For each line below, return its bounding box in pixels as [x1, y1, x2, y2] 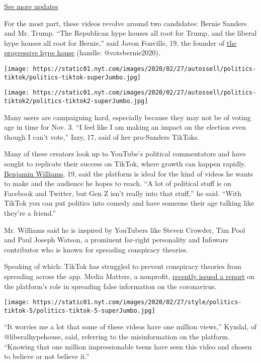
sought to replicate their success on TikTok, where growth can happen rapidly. [4, 158, 246, 168]
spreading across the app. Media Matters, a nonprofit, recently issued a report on [4, 270, 255, 281]
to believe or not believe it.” [4, 351, 90, 361]
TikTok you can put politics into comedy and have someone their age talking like [4, 198, 254, 208]
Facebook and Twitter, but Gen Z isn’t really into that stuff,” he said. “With [4, 188, 241, 198]
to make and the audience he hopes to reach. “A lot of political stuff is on [4, 178, 231, 189]
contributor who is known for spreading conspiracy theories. [4, 244, 189, 254]
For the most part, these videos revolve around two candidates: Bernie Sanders [4, 18, 247, 28]
